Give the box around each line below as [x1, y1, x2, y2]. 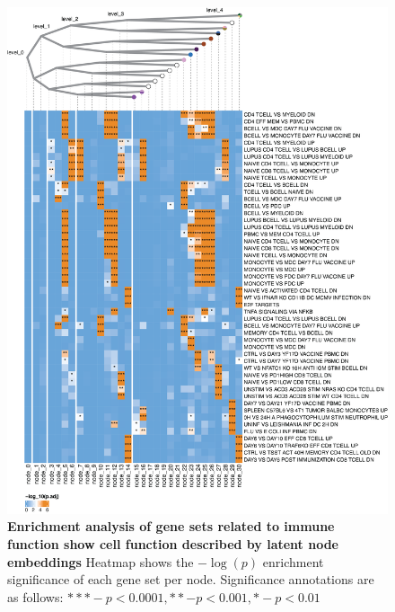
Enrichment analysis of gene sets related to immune [7, 517, 335, 536]
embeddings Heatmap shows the [7, 552, 194, 571]
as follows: [7, 587, 64, 606]
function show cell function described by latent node [7, 535, 338, 554]
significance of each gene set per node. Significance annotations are [7, 570, 374, 589]
